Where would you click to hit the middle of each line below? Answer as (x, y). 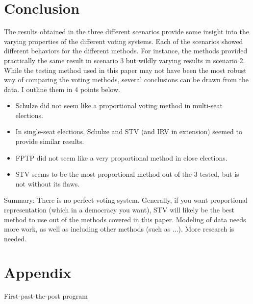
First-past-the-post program (46, 295)
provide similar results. (50, 141)
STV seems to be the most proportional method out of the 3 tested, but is (127, 174)
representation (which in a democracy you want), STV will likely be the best (119, 210)
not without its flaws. (48, 183)
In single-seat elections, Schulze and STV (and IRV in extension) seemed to (129, 131)
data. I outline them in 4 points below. (62, 89)
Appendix (38, 272)
